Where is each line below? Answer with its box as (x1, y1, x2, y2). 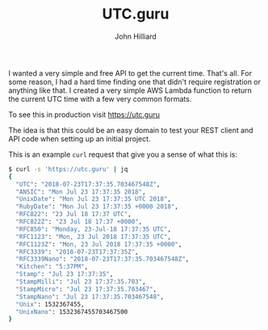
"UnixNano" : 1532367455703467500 (15, 307, 128, 315)
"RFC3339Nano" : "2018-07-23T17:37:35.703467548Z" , (15, 255, 190, 263)
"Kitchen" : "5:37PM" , (15, 263, 89, 271)
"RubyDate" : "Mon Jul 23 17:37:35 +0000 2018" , (15, 203, 179, 211)
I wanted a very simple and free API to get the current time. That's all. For (8, 68, 253, 77)
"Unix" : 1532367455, (15, 300, 85, 308)
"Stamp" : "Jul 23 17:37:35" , (15, 270, 114, 278)
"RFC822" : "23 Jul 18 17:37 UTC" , (15, 211, 132, 219)
